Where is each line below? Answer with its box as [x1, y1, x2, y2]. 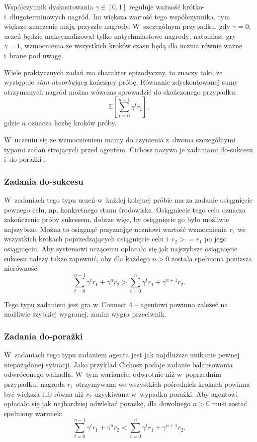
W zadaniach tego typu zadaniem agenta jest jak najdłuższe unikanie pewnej [4, 349, 240, 360]
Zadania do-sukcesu [4, 175, 84, 187]
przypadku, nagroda [4, 379, 65, 389]
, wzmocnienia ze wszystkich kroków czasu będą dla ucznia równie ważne [20, 40, 243, 51]
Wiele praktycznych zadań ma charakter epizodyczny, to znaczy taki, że [4, 67, 223, 77]
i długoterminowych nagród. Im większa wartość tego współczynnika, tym [4, 11, 230, 21]
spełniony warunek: [4, 408, 63, 418]
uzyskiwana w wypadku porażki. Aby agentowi [94, 388, 238, 399]
